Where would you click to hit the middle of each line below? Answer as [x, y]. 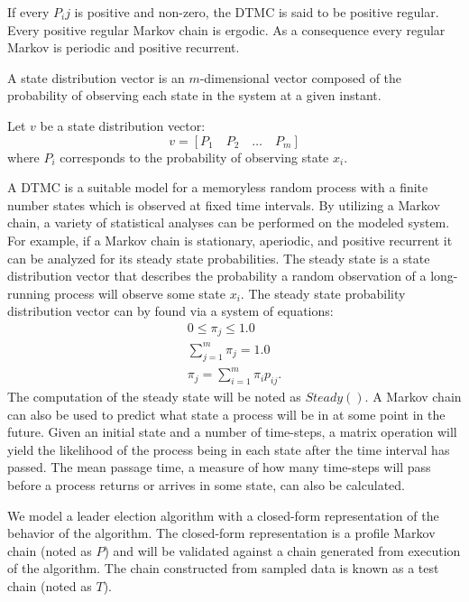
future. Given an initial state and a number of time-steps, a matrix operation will [232, 432]
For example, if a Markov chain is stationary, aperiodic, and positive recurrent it [230, 240]
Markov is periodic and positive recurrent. [124, 47]
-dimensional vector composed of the [301, 77]
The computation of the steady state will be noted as [154, 397]
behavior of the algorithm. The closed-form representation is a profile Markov [221, 533]
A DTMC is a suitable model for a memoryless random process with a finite [218, 187]
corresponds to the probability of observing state [194, 157]
